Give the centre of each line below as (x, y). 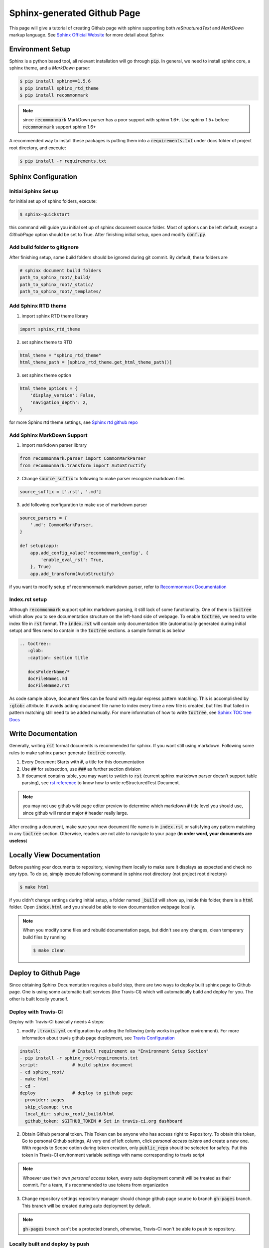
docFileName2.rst (49, 686)
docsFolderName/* (49, 672)
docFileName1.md (47, 678)
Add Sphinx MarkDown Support (48, 435)
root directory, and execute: (38, 148)
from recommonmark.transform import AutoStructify (83, 465)
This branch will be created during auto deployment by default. (86, 1206)
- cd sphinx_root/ (42, 1072)
